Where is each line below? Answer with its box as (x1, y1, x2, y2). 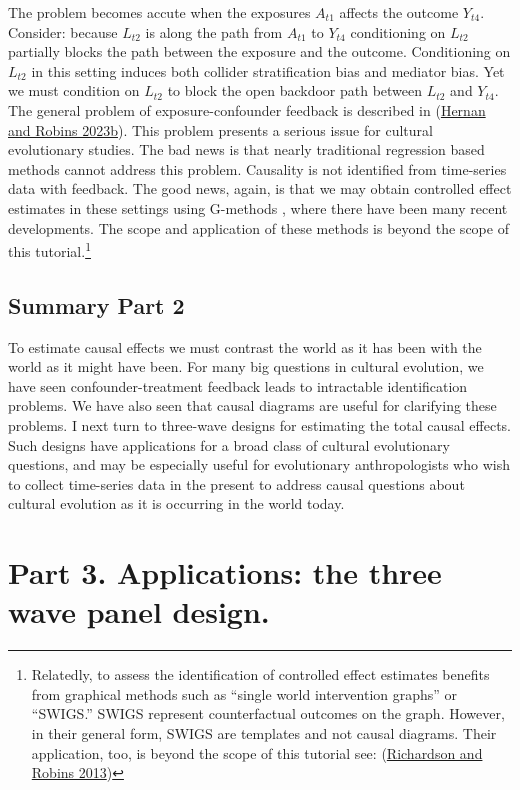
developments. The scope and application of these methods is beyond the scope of (8, 217, 509, 238)
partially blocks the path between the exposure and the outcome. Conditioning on (8, 41, 511, 62)
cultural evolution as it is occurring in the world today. (8, 493, 345, 514)
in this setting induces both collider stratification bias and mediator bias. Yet (31, 60, 505, 81)
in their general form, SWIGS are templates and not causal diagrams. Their (31, 723, 497, 744)
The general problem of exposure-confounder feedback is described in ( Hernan (8, 99, 486, 120)
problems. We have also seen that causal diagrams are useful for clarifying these (8, 395, 497, 416)
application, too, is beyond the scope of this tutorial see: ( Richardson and (31, 742, 483, 763)
